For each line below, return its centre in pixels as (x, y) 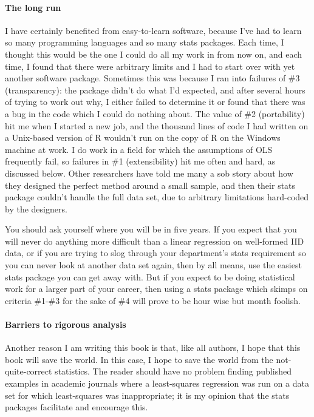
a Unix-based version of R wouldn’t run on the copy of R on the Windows (143, 137)
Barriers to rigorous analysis (66, 324)
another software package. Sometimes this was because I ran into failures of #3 (152, 78)
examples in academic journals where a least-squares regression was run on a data (157, 383)
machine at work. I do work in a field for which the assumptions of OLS (139, 149)
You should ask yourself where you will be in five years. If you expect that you (151, 229)
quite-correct (29, 371)
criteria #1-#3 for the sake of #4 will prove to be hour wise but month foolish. (153, 300)
